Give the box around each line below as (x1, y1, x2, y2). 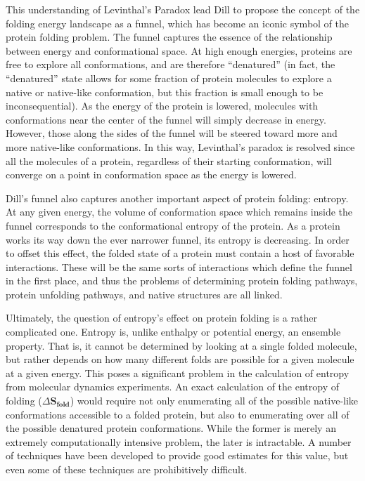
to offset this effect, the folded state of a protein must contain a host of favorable (6, 246, 354, 261)
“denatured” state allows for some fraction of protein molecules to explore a (6, 70, 332, 85)
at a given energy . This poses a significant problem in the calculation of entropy (6, 365, 350, 380)
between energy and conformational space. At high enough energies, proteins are (6, 43, 352, 58)
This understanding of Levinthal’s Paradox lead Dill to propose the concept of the (6, 2, 360, 16)
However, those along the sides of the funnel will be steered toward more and (6, 126, 338, 140)
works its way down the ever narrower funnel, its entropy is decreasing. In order (6, 232, 350, 246)
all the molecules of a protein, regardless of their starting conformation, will (6, 153, 332, 168)
